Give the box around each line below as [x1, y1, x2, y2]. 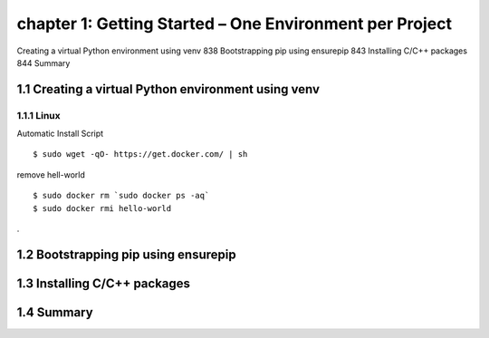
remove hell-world [16, 169, 85, 180]
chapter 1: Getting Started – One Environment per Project [16, 14, 453, 34]
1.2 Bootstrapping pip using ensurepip [16, 246, 236, 262]
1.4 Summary [16, 304, 94, 320]
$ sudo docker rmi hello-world [33, 203, 172, 213]
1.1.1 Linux [16, 109, 61, 121]
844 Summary [16, 57, 71, 68]
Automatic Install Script [16, 128, 104, 140]
